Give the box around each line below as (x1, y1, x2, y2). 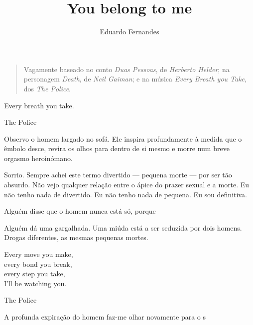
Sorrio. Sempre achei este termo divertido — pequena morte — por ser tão (4, 169, 232, 180)
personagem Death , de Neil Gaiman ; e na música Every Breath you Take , (23, 74, 247, 84)
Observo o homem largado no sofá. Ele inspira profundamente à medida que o (4, 133, 242, 144)
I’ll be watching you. (4, 278, 67, 288)
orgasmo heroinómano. (4, 153, 73, 163)
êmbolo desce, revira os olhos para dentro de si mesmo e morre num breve (4, 143, 230, 154)
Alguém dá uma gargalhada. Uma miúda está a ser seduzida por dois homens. (4, 222, 242, 233)
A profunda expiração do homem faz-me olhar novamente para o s (4, 312, 206, 322)
